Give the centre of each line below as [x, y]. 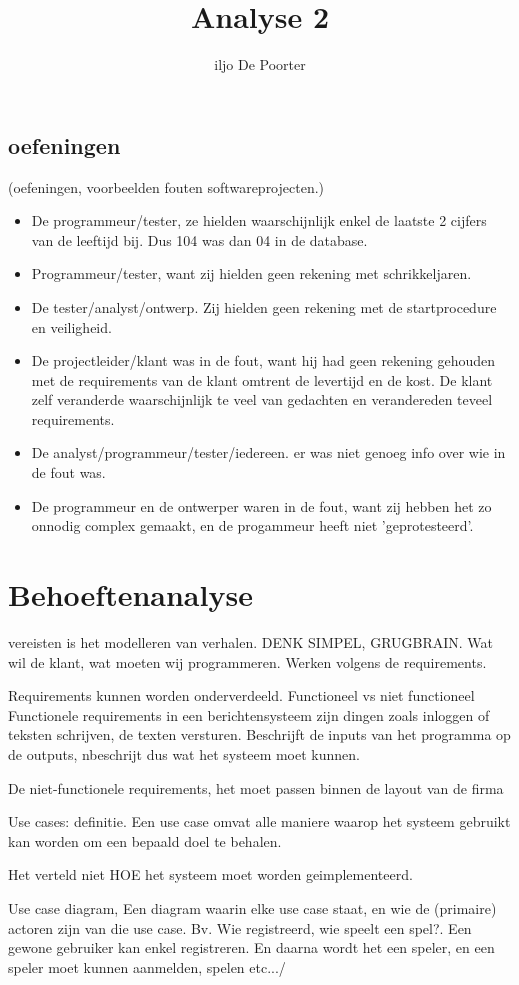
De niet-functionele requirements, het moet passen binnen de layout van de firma [256, 787]
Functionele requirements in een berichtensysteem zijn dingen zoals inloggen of [249, 714]
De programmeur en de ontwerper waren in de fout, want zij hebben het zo [261, 505]
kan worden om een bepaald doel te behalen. [145, 840]
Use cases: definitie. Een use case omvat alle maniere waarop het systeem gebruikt [259, 821]
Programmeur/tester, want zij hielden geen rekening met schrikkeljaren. [251, 273]
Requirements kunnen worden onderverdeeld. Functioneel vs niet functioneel [241, 695]
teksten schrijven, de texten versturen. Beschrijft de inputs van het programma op [259, 734]
